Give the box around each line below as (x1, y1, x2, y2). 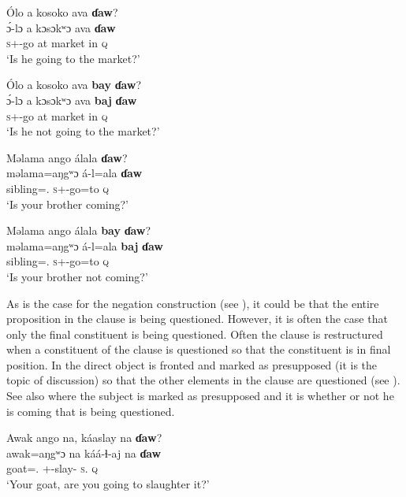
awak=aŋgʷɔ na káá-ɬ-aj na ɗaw (6, 444, 162, 461)
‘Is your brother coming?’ (6, 195, 129, 212)
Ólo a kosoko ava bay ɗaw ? (6, 76, 142, 93)
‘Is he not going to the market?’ (6, 123, 160, 139)
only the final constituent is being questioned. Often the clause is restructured (6, 325, 383, 342)
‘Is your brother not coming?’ (6, 268, 148, 284)
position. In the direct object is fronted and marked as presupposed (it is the (6, 356, 378, 373)
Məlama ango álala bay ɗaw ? (6, 222, 151, 239)
